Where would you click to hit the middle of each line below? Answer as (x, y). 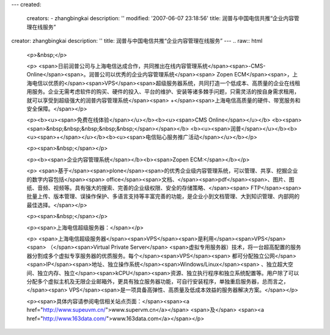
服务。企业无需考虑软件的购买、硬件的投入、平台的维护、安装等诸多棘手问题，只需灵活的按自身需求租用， (165, 92)
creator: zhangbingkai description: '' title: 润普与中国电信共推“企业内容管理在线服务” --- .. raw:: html (137, 41)
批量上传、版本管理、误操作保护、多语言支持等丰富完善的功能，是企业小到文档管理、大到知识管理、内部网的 (163, 196)
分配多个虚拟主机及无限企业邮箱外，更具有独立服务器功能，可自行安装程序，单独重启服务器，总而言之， (158, 281)
